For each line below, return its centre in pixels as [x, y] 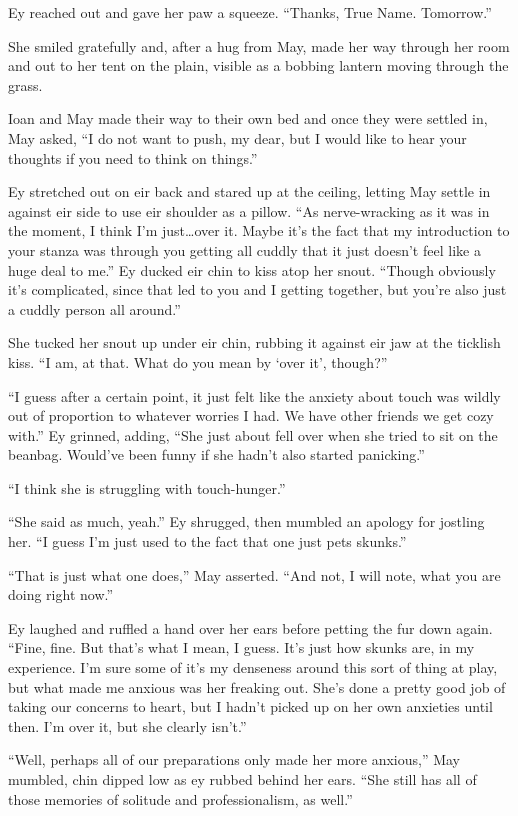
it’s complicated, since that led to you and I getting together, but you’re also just [257, 289]
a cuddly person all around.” [94, 308]
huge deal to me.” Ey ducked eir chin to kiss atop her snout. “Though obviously [252, 269]
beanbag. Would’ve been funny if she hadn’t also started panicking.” [216, 454]
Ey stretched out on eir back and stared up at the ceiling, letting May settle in [249, 191]
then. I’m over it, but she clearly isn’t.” [127, 725]
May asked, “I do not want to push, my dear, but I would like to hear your [237, 137]
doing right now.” [61, 594]
